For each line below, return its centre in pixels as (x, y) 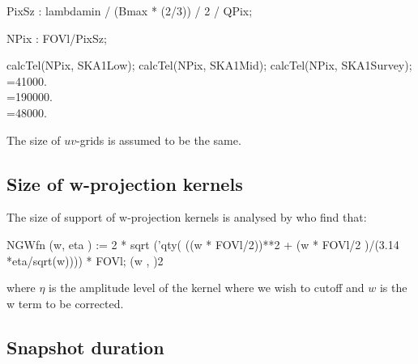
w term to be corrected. (65, 303)
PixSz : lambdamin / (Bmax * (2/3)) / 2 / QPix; (130, 11)
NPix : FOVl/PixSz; (57, 38)
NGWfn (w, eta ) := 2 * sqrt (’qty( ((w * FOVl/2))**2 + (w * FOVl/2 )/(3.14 (203, 244)
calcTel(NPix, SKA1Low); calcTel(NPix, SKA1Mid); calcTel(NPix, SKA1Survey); (209, 65)
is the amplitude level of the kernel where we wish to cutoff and (207, 288)
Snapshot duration (85, 347)
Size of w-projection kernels (125, 183)
